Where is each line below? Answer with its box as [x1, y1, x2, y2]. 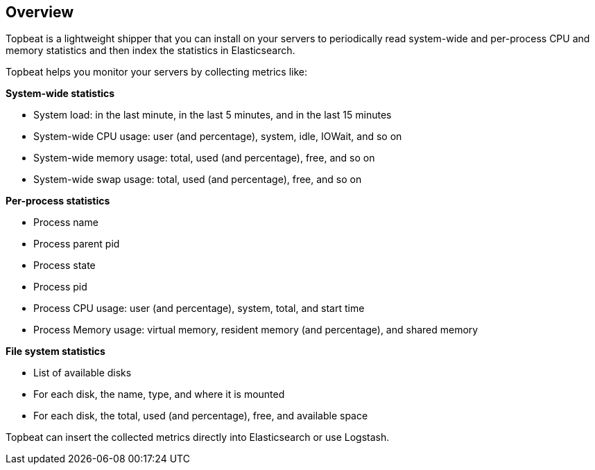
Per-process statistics [6, 195, 110, 207]
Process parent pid [33, 238, 120, 250]
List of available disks [33, 367, 132, 379]
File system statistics [6, 345, 105, 358]
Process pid [33, 281, 87, 293]
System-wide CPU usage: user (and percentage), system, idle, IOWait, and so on [33, 130, 402, 143]
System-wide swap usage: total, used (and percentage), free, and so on [33, 173, 362, 186]
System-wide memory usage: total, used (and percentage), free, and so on [33, 152, 375, 164]
